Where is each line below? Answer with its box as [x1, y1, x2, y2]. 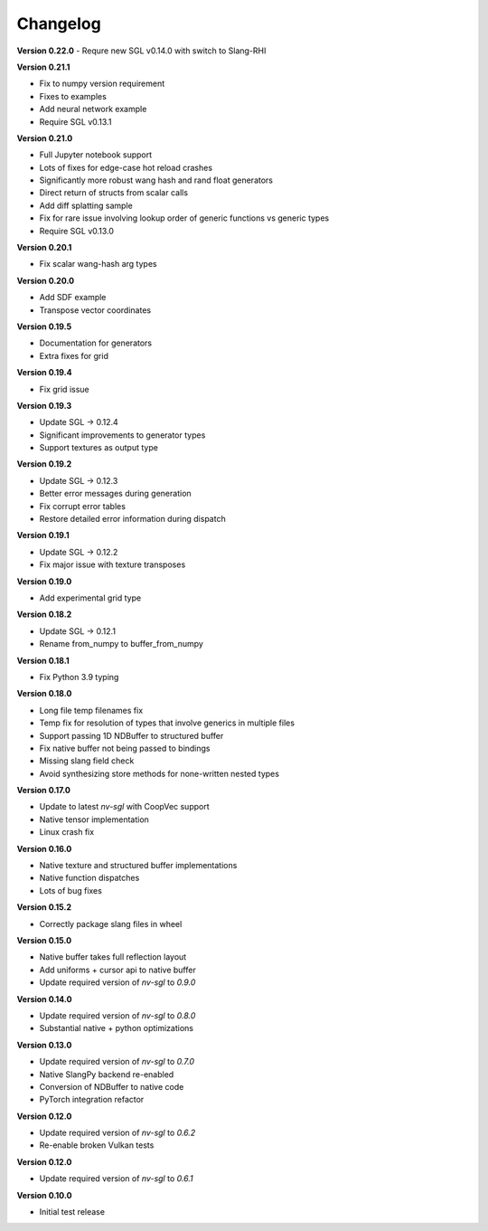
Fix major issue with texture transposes [39, 559, 186, 570]
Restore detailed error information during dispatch [39, 514, 226, 525]
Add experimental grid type [39, 592, 142, 603]
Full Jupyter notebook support [39, 149, 153, 160]
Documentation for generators [39, 337, 153, 348]
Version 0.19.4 [16, 367, 72, 378]
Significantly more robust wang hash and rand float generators [39, 175, 273, 185]
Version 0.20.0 [16, 275, 75, 286]
